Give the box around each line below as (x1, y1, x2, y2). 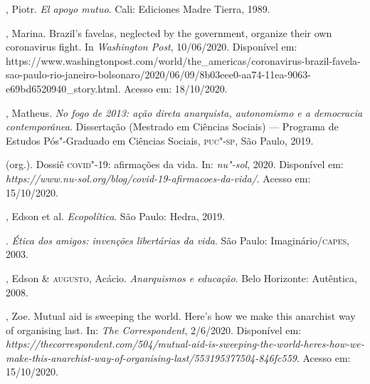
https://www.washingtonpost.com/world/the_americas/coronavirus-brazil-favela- (6, 53, 361, 68)
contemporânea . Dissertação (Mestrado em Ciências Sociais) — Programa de (6, 119, 339, 134)
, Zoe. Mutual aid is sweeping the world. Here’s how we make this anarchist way (6, 308, 356, 323)
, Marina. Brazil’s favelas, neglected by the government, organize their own (6, 25, 332, 40)
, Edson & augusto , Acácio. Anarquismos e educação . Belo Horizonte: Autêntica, (6, 270, 357, 285)
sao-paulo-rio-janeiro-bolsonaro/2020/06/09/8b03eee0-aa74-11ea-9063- (6, 67, 311, 82)
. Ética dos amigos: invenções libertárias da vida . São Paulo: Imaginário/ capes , (6, 232, 349, 247)
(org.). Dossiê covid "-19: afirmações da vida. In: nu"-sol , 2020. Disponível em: (6, 157, 344, 172)
